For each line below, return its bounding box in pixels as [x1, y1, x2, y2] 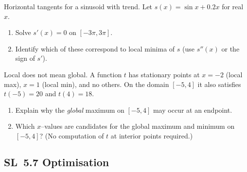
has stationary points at [128, 69, 200, 79]
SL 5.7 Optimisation [4, 154, 109, 169]
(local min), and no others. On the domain [42, 79, 169, 89]
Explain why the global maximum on [15, 104, 124, 115]
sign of [15, 53, 35, 63]
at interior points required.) [110, 130, 193, 140]
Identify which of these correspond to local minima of [15, 43, 175, 53]
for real [222, 1, 244, 11]
